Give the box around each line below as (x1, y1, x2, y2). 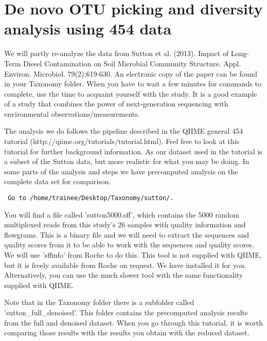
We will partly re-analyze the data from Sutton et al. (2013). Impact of (4, 48, 229, 59)
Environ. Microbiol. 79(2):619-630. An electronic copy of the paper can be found (4, 68, 257, 79)
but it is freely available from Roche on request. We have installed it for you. (4, 259, 246, 270)
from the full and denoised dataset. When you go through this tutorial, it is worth (4, 317, 263, 328)
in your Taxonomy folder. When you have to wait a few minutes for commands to (4, 78, 261, 89)
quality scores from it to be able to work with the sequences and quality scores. (4, 239, 254, 250)
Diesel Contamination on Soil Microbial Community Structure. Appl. (23, 58, 241, 68)
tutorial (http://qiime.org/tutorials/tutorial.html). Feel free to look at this (4, 136, 240, 147)
